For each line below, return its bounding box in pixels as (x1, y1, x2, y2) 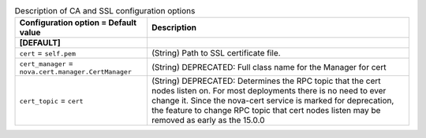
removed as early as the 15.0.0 (151, 114, 265, 125)
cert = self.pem (19, 48, 77, 59)
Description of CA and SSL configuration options (14, 5, 196, 16)
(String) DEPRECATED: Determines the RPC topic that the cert (151, 75, 381, 86)
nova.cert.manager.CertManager (19, 67, 132, 76)
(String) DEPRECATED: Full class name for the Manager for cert (151, 61, 387, 72)
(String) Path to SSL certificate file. (151, 48, 281, 59)
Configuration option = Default (19, 17, 137, 28)
